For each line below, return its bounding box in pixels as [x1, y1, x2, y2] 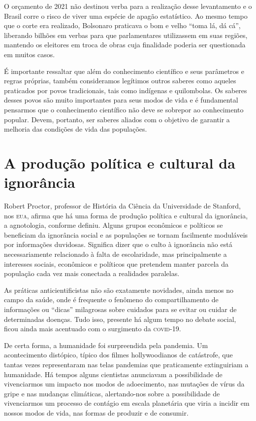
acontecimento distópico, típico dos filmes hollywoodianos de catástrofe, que [4, 350, 233, 360]
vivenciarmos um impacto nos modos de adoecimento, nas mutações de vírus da [4, 379, 245, 389]
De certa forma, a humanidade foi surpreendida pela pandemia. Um [4, 340, 208, 350]
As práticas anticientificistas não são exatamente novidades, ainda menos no [4, 284, 234, 295]
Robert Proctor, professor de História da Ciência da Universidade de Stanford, [4, 201, 241, 211]
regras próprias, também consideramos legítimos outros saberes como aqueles [4, 75, 236, 86]
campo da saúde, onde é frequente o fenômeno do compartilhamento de [4, 294, 219, 305]
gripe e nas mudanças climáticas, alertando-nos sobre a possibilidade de [4, 388, 220, 398]
